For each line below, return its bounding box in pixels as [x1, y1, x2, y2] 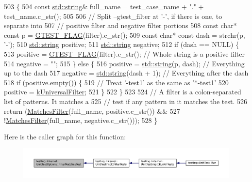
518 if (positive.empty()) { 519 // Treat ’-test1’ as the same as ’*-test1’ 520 [4, 77, 229, 87]
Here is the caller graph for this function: [4, 131, 126, 141]
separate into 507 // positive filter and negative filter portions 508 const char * [4, 20, 237, 30]
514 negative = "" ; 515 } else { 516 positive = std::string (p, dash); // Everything [4, 58, 245, 68]
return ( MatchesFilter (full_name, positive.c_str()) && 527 [4, 106, 180, 116]
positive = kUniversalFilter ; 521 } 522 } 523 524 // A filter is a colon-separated [4, 87, 241, 97]
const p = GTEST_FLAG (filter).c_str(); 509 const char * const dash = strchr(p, [4, 30, 245, 40]
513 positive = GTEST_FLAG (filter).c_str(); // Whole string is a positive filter [4, 48, 245, 59]
